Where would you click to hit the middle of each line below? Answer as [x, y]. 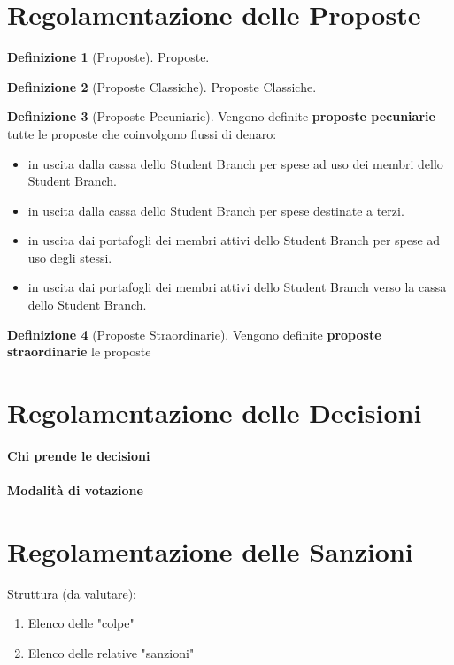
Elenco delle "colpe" [81, 623]
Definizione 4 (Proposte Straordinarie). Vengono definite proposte [194, 334]
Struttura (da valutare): [72, 593]
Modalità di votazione [75, 490]
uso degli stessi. [70, 257]
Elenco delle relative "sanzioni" [111, 652]
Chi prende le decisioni [79, 455]
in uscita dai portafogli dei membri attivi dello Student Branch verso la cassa [237, 287]
